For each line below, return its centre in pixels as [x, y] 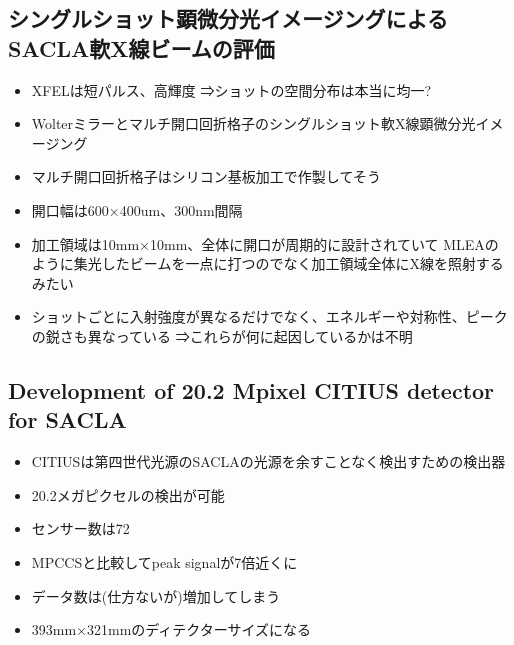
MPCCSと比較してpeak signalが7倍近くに [164, 561]
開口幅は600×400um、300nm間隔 [137, 209]
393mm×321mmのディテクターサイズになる [171, 629]
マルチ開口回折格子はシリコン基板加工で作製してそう [206, 176]
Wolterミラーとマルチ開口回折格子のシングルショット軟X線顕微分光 [253, 123]
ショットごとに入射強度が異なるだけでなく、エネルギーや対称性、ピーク [269, 316]
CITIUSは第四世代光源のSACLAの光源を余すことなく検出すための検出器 [268, 461]
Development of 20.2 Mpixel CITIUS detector [251, 389]
